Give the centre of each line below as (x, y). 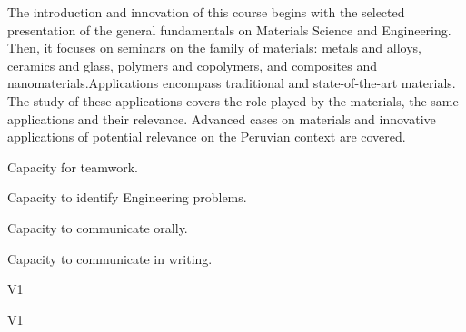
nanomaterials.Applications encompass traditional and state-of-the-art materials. (232, 83)
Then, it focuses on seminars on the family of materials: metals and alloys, (214, 48)
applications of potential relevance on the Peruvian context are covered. (207, 137)
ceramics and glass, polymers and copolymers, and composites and (193, 65)
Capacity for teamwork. (73, 166)
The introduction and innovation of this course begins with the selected (206, 12)
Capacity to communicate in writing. (110, 258)
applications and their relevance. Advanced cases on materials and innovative (222, 118)
